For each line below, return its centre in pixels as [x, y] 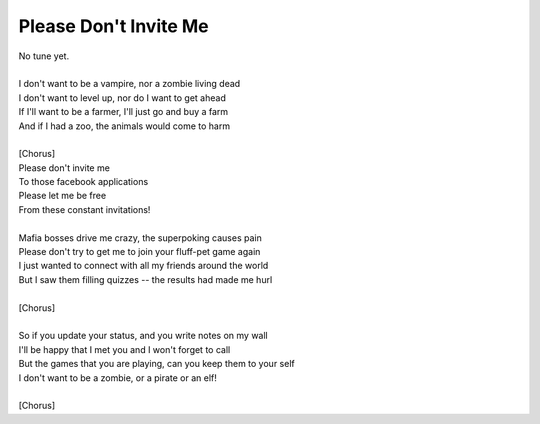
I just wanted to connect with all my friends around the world [143, 266]
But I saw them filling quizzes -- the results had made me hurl [145, 279]
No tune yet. [44, 56]
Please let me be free [62, 196]
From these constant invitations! [84, 209]
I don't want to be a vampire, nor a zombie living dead [129, 84]
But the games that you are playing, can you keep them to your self [156, 364]
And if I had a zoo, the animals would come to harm [124, 126]
